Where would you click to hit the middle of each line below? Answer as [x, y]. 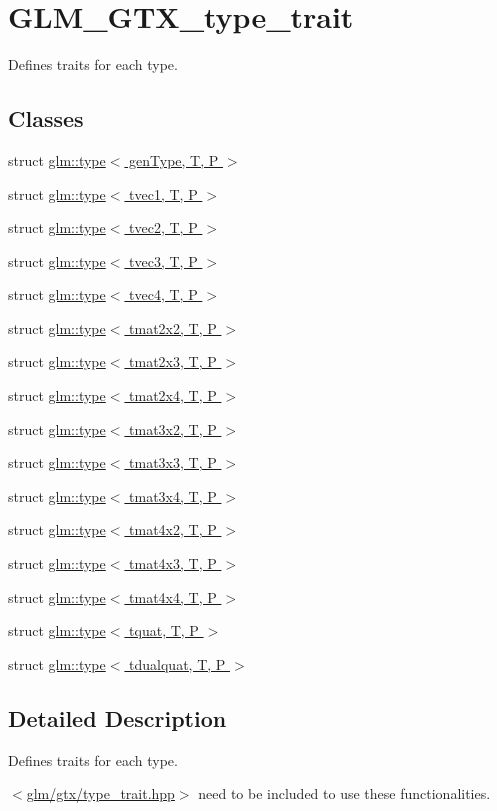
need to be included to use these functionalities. [344, 793]
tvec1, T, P [163, 193]
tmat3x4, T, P [173, 495]
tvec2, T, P [163, 227]
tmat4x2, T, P [173, 529]
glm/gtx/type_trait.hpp [100, 793]
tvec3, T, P [163, 260]
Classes [46, 118]
